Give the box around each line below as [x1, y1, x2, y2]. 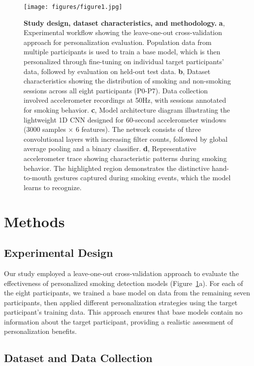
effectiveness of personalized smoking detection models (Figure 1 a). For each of [4, 278, 243, 288]
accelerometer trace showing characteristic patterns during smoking [24, 153, 227, 163]
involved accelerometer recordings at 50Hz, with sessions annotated [24, 95, 226, 105]
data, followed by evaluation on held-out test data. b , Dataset [24, 66, 211, 76]
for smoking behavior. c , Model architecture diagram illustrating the [24, 105, 230, 115]
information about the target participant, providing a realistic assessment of [4, 316, 233, 326]
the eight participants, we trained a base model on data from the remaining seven [4, 287, 251, 298]
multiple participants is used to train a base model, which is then [24, 46, 221, 57]
